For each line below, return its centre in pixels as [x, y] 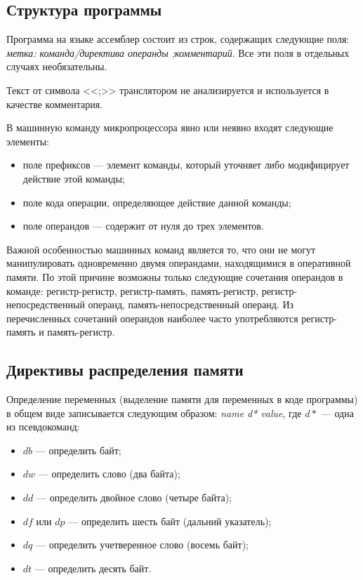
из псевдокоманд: [43, 427]
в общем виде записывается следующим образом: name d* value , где [154, 413]
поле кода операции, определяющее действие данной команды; [157, 202]
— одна [337, 413]
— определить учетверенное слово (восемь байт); [142, 545]
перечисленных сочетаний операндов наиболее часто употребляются [152, 318]
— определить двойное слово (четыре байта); [134, 497]
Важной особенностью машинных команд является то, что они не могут [161, 249]
